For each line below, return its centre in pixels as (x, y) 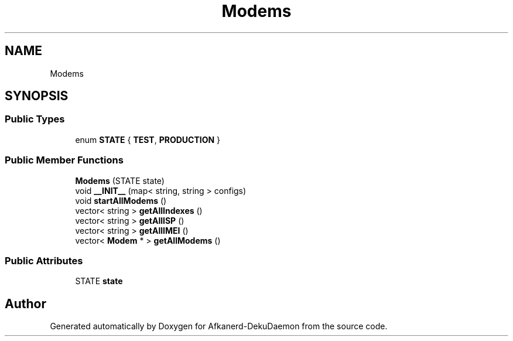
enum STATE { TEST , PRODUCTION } (148, 139)
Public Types (35, 119)
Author (25, 304)
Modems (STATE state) (120, 180)
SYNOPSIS (37, 96)
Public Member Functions (64, 160)
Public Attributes (44, 260)
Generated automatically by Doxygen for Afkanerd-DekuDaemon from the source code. (219, 326)
